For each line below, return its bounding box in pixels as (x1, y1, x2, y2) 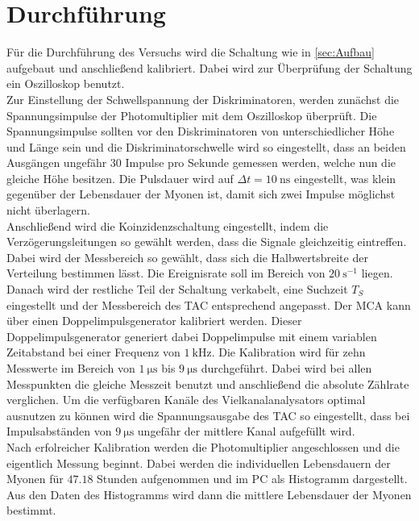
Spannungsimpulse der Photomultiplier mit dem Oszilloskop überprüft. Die (6, 106, 377, 123)
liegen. (361, 265, 393, 281)
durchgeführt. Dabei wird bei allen (201, 360, 372, 376)
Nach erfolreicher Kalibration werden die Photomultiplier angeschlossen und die (6, 438, 400, 455)
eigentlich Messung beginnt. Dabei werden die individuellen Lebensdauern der (6, 454, 391, 471)
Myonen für (6, 470, 64, 487)
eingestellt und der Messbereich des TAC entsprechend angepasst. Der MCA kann (6, 296, 411, 313)
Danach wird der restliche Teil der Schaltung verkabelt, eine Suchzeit (6, 281, 348, 298)
